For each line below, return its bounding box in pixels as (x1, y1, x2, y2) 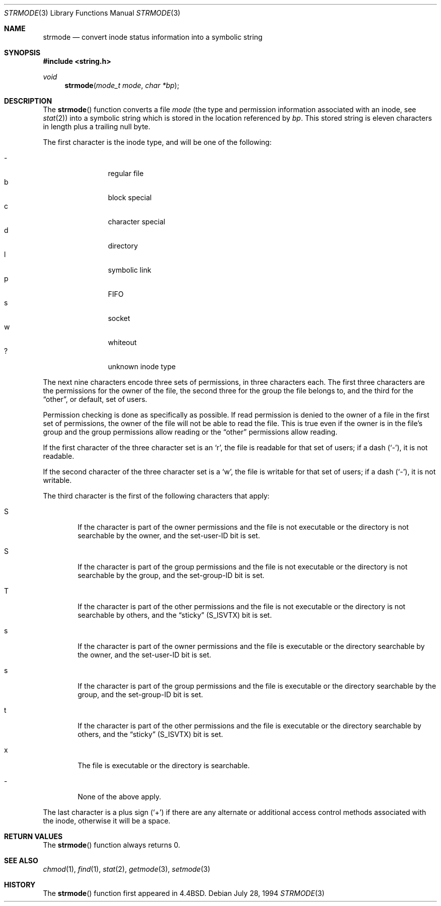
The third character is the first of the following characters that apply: (43, 491, 270, 500)
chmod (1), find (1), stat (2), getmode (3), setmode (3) (43, 865, 210, 873)
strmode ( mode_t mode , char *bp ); (64, 81, 179, 90)
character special (108, 217, 166, 226)
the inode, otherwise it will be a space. (43, 816, 171, 825)
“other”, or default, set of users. (43, 395, 148, 403)
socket (108, 314, 130, 322)
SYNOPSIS (4, 48, 41, 57)
